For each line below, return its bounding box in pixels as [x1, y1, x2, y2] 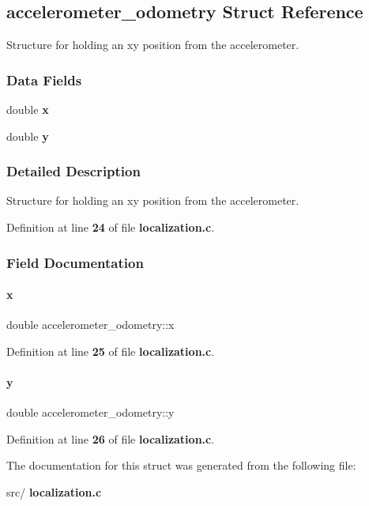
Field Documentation [6, 252, 144, 272]
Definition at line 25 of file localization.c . [6, 342, 215, 359]
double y [6, 127, 49, 144]
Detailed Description [6, 161, 141, 181]
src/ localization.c [6, 484, 102, 500]
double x [6, 101, 49, 118]
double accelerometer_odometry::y [6, 404, 175, 421]
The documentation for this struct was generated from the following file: [6, 457, 356, 474]
